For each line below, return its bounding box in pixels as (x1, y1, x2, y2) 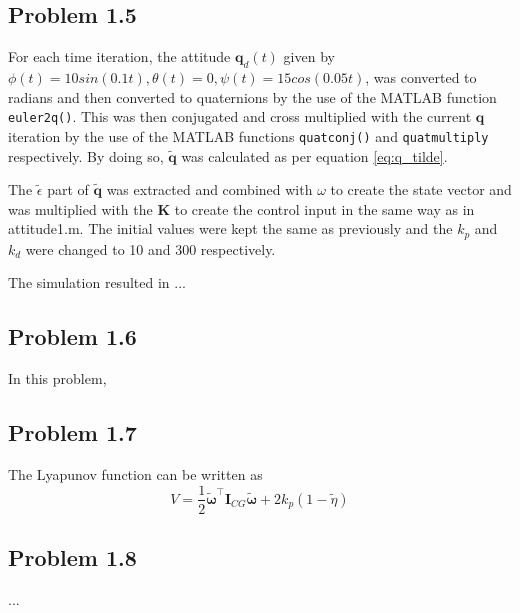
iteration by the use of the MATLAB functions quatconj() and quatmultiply (8, 125, 489, 146)
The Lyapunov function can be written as (8, 463, 263, 484)
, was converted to (365, 67, 477, 87)
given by (283, 46, 335, 67)
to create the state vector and (330, 179, 512, 200)
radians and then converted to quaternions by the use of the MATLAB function (8, 86, 497, 107)
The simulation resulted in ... (8, 272, 186, 293)
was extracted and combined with (106, 179, 313, 200)
